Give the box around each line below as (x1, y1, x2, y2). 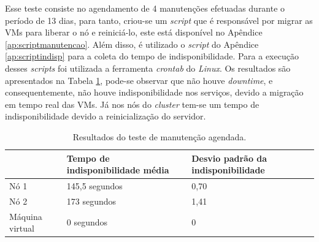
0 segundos (66, 216, 107, 229)
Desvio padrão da (191, 151, 267, 164)
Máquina (9, 210, 42, 222)
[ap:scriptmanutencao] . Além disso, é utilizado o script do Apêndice (5, 37, 259, 50)
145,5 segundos (66, 179, 123, 192)
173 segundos (66, 194, 116, 207)
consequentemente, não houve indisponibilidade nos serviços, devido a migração (5, 86, 304, 99)
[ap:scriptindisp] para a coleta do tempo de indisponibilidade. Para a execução (5, 50, 299, 62)
